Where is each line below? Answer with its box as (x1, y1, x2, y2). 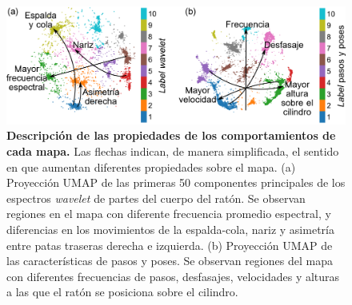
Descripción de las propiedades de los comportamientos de (6, 127, 336, 144)
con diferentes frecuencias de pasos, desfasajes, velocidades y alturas (6, 267, 340, 284)
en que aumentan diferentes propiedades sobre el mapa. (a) (6, 158, 296, 175)
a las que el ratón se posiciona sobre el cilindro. (6, 283, 238, 300)
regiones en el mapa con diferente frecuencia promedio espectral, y (6, 205, 331, 222)
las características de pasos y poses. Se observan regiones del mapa (6, 252, 333, 269)
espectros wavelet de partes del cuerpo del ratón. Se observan (6, 189, 306, 206)
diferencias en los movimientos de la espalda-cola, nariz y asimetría (6, 220, 334, 237)
